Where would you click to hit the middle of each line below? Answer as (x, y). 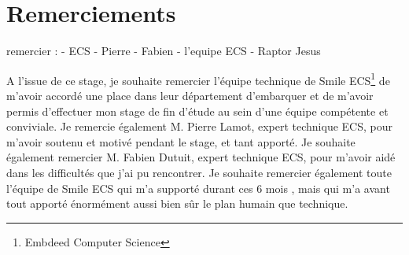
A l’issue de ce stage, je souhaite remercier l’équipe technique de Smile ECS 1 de (198, 79)
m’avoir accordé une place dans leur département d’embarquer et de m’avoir (190, 95)
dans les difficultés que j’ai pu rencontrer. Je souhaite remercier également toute (199, 172)
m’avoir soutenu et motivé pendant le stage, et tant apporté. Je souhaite (181, 141)
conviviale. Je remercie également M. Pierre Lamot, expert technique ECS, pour (199, 126)
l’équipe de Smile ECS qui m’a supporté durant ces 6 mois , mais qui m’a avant (198, 188)
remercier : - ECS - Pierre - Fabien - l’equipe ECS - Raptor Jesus (164, 51)
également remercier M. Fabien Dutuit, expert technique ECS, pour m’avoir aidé (201, 157)
